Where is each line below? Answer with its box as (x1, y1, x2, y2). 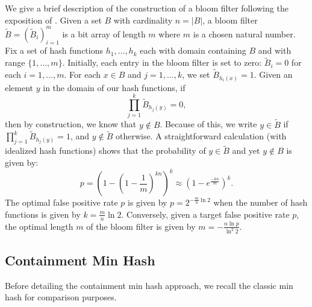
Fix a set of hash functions (5, 44, 103, 57)
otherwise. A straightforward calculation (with (115, 130, 287, 142)
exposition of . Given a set (5, 13, 102, 26)
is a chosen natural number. (193, 27, 296, 40)
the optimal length (5, 220, 73, 232)
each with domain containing (140, 44, 246, 57)
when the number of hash (213, 196, 308, 209)
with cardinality (113, 13, 173, 26)
